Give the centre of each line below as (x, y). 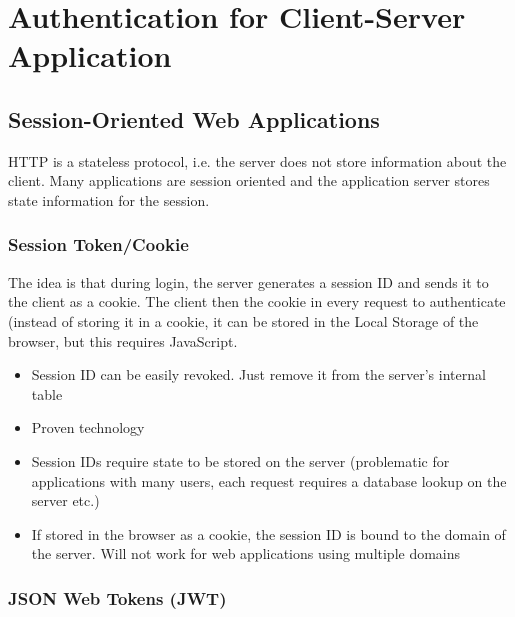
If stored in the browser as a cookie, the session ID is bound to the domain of (268, 533)
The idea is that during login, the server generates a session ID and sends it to (248, 281)
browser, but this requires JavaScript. (123, 340)
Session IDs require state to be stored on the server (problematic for (240, 460)
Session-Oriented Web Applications (194, 118)
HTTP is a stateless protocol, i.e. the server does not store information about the (257, 160)
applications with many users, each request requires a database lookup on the (269, 480)
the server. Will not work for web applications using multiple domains (246, 553)
